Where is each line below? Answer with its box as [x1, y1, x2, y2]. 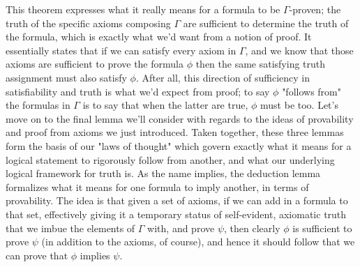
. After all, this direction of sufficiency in [135, 70, 310, 84]
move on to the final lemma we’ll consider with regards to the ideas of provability [6, 111, 354, 125]
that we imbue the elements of [6, 220, 135, 235]
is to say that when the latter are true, [82, 98, 248, 112]
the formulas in [6, 98, 70, 112]
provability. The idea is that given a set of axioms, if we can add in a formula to [6, 193, 348, 208]
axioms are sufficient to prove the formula [6, 56, 183, 71]
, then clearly [224, 220, 280, 235]
